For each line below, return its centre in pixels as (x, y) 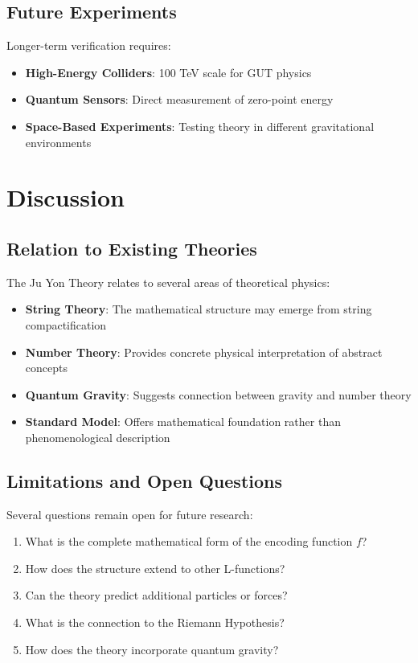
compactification (66, 324)
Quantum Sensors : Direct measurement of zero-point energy (179, 99)
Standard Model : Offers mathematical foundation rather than (183, 422)
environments (58, 142)
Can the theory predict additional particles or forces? (156, 595)
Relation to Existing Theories (132, 248)
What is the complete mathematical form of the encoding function (189, 541)
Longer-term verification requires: (89, 45)
